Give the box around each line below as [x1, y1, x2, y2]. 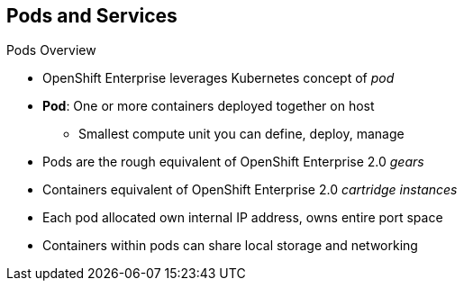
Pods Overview [6, 42, 96, 58]
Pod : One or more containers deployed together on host [42, 98, 375, 114]
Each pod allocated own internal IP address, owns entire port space [42, 210, 443, 226]
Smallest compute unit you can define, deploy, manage [78, 126, 405, 142]
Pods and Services [6, 4, 177, 27]
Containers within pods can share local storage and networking [42, 238, 418, 254]
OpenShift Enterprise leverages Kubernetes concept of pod [42, 70, 395, 86]
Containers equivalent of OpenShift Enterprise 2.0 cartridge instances [42, 182, 458, 198]
